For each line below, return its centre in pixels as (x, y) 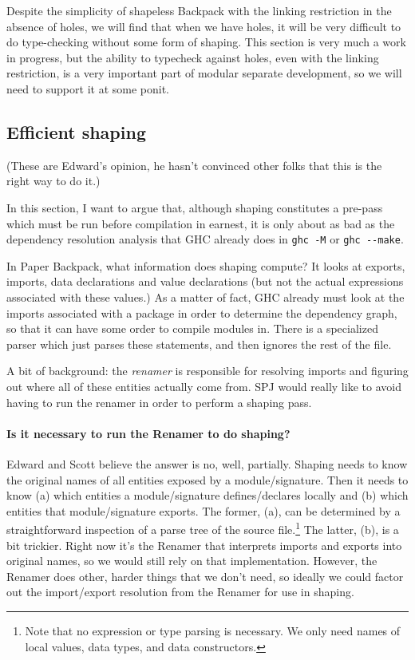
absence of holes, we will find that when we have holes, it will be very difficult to (204, 26)
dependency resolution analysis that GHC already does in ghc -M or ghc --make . (205, 239)
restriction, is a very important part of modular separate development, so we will (204, 73)
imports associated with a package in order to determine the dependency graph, (202, 312)
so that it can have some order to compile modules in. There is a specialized (192, 328)
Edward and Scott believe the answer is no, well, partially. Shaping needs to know (207, 463)
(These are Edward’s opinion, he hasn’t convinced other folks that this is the (194, 165)
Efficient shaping (76, 131)
